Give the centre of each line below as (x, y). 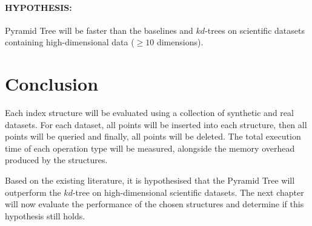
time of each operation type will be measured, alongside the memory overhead (150, 148)
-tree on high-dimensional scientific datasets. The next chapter (188, 192)
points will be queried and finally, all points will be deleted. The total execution (153, 136)
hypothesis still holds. (45, 215)
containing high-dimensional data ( (70, 42)
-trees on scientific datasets (255, 30)
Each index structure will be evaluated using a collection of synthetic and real (149, 113)
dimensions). (180, 42)
